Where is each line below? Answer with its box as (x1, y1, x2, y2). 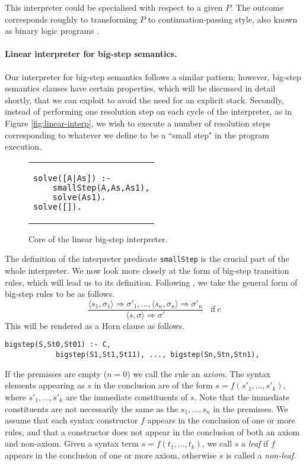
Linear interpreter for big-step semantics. (5, 48, 177, 60)
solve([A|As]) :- (33, 173, 111, 183)
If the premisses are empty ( (5, 367, 107, 379)
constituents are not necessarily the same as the (5, 402, 179, 415)
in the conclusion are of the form (94, 379, 213, 391)
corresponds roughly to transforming (5, 12, 138, 25)
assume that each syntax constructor (5, 414, 138, 426)
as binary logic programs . (5, 24, 100, 37)
